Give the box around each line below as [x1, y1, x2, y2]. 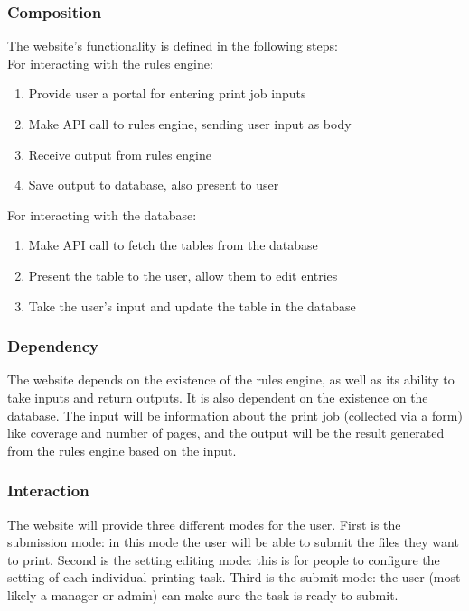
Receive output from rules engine [28, 144, 211, 163]
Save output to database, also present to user [28, 175, 279, 194]
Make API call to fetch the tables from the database [28, 236, 318, 255]
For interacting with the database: [7, 205, 197, 224]
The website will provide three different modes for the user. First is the [7, 514, 401, 533]
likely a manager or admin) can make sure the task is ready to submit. [7, 585, 399, 604]
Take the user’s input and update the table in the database [28, 296, 356, 315]
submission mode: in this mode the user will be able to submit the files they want [7, 532, 459, 551]
